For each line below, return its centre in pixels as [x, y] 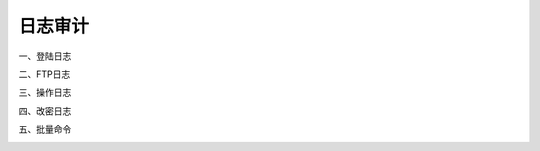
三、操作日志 [45, 92]
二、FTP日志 [44, 74]
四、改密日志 [45, 111]
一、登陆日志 [45, 56]
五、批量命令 [45, 129]
